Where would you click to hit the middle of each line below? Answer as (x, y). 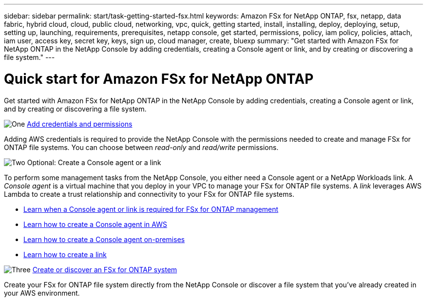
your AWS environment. (42, 293)
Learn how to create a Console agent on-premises (104, 239)
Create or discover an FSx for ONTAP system (105, 269)
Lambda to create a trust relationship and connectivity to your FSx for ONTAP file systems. (149, 194)
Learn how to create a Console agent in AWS (95, 224)
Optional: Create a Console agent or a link (94, 162)
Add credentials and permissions (80, 124)
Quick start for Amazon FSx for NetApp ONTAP (159, 79)
